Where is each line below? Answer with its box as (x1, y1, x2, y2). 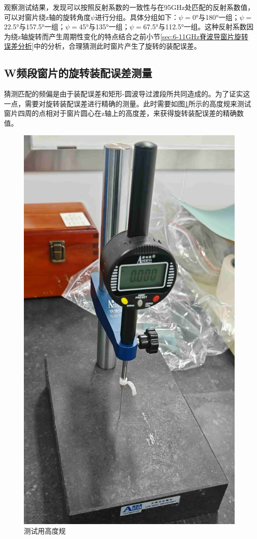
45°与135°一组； (79, 21, 130, 32)
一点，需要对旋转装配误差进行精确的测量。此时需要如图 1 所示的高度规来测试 (4, 98, 251, 108)
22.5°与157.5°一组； (4, 21, 66, 32)
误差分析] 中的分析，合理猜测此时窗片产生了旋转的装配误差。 (4, 41, 201, 51)
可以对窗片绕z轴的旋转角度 (4, 11, 91, 22)
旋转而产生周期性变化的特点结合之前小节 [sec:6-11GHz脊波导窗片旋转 (28, 31, 249, 41)
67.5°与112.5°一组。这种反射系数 (143, 21, 247, 32)
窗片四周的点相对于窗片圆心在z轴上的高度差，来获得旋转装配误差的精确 (4, 108, 237, 118)
